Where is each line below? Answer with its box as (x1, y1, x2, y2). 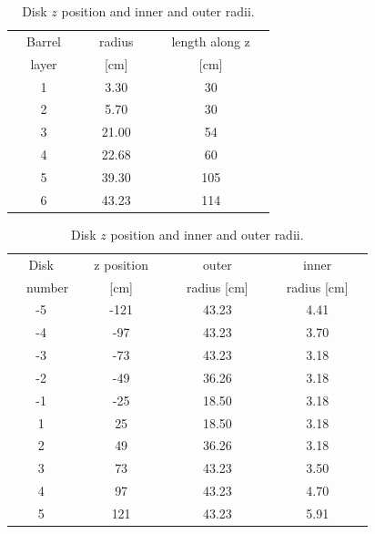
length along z (171, 31, 250, 50)
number (25, 277, 69, 296)
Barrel (25, 31, 61, 50)
